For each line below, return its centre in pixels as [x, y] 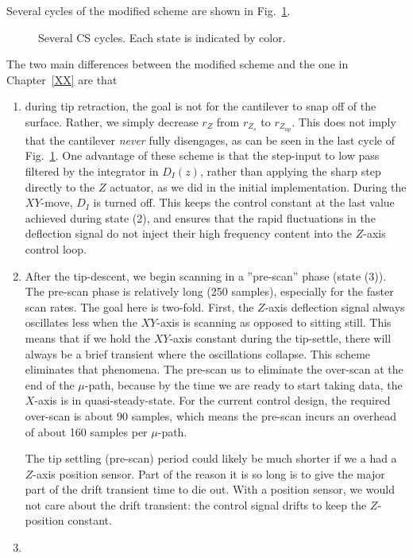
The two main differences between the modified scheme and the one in [178, 64]
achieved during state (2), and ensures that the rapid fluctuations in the [200, 217]
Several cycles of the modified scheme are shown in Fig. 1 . [149, 10]
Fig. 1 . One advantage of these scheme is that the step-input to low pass [202, 155]
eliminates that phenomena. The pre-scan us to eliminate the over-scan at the [214, 369]
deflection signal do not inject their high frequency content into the [189, 233]
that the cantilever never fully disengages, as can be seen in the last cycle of [210, 139]
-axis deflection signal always [335, 306]
